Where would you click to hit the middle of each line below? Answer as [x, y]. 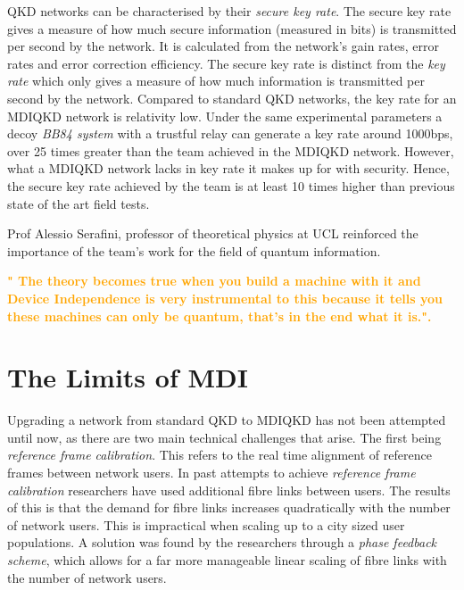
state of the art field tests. [79, 203]
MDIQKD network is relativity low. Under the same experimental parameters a [225, 116]
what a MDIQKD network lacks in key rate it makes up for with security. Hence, [228, 168]
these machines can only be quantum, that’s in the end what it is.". [220, 316]
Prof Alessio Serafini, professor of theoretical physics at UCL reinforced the [213, 233]
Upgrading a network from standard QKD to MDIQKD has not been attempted [227, 420]
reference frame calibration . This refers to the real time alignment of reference [220, 455]
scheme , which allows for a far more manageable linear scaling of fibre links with [227, 559]
